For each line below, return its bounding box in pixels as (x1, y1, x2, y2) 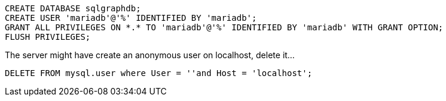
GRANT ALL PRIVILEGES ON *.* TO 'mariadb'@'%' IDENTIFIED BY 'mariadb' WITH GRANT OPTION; (5, 23, 444, 32)
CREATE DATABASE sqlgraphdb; (5, 4, 141, 13)
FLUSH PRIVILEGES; (5, 32, 91, 42)
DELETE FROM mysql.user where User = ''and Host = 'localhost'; (5, 68, 313, 78)
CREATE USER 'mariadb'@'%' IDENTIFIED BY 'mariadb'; (5, 13, 257, 23)
